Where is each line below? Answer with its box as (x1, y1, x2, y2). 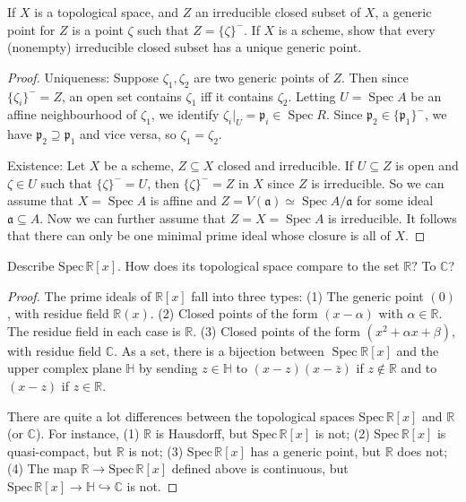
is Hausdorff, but (155, 424, 248, 443)
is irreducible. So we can (311, 173, 444, 192)
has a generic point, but (250, 441, 382, 460)
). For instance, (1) (35, 424, 140, 443)
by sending (139, 359, 198, 377)
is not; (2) (315, 424, 370, 443)
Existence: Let (7, 155, 86, 174)
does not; (397, 441, 448, 460)
